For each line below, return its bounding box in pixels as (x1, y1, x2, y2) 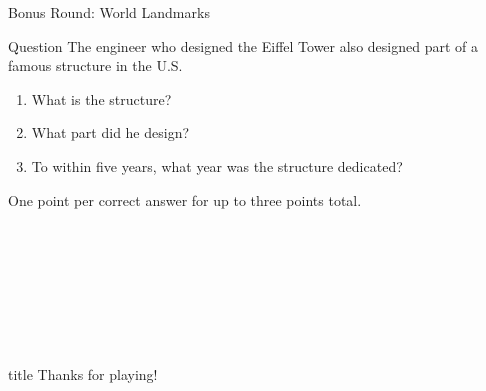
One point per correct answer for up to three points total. (8, 189, 362, 210)
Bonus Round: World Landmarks (8, 2, 210, 22)
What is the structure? (31, 88, 172, 109)
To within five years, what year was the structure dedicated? (31, 155, 403, 176)
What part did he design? (31, 122, 190, 143)
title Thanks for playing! (8, 363, 158, 384)
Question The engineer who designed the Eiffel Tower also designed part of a (8, 35, 478, 56)
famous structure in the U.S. (8, 55, 183, 76)
